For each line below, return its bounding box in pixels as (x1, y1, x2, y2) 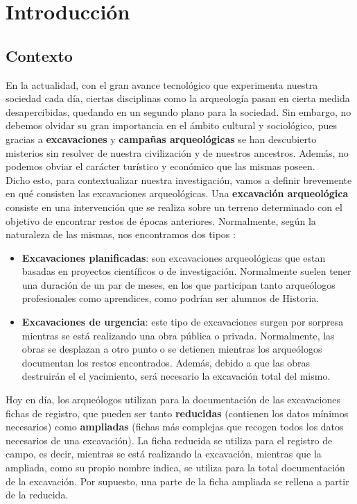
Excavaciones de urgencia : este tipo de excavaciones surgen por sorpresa (21, 314, 344, 329)
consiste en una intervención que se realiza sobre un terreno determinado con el (6, 199, 342, 214)
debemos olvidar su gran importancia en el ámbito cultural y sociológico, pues (6, 118, 338, 133)
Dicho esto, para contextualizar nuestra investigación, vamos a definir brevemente (6, 172, 352, 187)
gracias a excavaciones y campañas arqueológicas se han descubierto (6, 131, 317, 146)
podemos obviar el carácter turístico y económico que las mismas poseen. (6, 159, 315, 174)
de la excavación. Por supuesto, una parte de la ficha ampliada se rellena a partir (6, 473, 349, 488)
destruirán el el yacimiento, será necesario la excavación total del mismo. (21, 369, 331, 383)
